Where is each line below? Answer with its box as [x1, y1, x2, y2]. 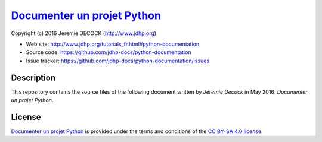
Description [11, 72, 56, 83]
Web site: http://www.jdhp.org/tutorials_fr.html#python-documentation [26, 40, 200, 48]
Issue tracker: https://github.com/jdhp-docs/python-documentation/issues [26, 57, 210, 64]
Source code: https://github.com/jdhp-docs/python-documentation [26, 49, 191, 56]
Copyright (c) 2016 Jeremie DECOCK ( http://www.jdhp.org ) [11, 30, 157, 37]
